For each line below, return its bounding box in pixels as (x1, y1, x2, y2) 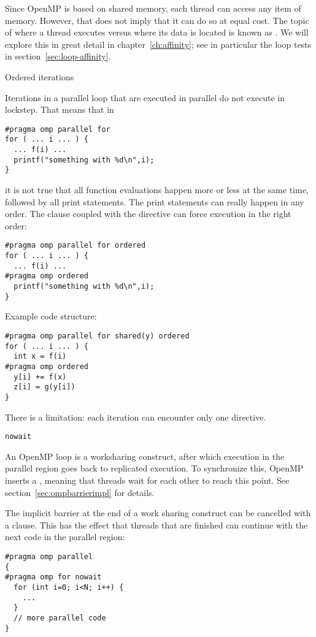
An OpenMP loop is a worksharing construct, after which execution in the (5, 449, 285, 462)
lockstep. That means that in (5, 103, 114, 116)
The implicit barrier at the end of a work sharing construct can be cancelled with (5, 506, 311, 519)
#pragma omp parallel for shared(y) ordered (5, 331, 190, 340)
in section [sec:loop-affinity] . (5, 50, 111, 63)
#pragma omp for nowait (5, 573, 102, 582)
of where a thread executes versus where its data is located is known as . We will (5, 26, 309, 39)
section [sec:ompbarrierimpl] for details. (5, 486, 155, 498)
